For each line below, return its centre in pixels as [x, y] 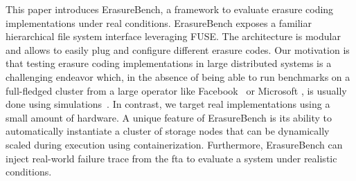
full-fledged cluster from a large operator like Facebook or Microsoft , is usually [176, 90]
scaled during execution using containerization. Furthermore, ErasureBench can [174, 144]
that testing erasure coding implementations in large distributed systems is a [169, 63]
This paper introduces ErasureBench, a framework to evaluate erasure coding [170, 9]
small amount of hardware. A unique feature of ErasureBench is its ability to [169, 117]
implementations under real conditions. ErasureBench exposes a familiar [159, 22]
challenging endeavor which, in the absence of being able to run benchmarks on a [178, 76]
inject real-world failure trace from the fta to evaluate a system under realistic [171, 158]
